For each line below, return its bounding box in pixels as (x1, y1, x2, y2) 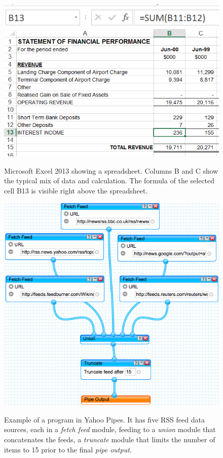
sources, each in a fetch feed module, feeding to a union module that (4, 424, 216, 435)
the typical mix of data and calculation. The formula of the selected (4, 175, 215, 186)
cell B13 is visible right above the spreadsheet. (4, 185, 148, 196)
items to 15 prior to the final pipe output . (4, 444, 132, 454)
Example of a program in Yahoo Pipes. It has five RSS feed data (4, 414, 205, 424)
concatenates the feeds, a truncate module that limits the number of (4, 434, 215, 444)
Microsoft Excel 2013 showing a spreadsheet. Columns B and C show (4, 165, 218, 176)
